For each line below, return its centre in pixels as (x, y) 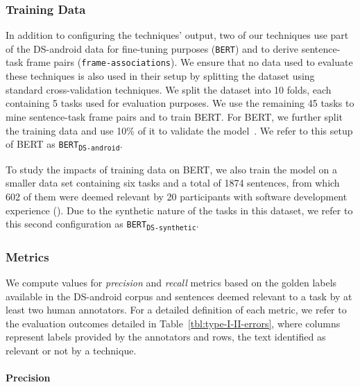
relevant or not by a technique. (71, 351)
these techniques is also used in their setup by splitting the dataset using (160, 76)
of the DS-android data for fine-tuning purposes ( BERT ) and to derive (152, 48)
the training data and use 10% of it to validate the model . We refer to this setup (179, 130)
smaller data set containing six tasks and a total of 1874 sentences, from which (173, 183)
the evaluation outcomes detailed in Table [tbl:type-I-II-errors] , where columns (173, 323)
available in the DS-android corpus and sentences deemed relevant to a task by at (179, 296)
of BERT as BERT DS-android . (64, 144)
